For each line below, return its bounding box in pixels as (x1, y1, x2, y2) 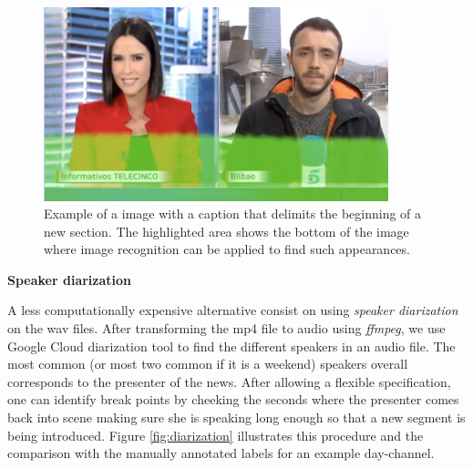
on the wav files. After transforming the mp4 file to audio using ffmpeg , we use (7, 319, 446, 338)
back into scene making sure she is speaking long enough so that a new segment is (7, 408, 466, 427)
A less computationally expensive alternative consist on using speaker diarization (7, 300, 458, 320)
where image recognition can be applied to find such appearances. (44, 239, 410, 259)
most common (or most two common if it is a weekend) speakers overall (7, 354, 408, 373)
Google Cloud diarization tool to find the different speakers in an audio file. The (7, 336, 456, 355)
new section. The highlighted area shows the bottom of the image (44, 221, 409, 240)
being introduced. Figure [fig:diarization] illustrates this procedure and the (7, 425, 424, 444)
